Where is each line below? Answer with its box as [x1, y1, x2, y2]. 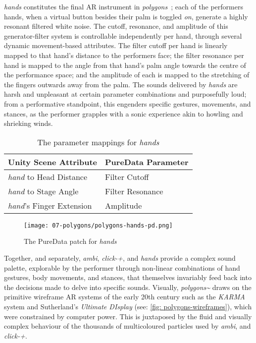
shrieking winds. [4, 118, 53, 128]
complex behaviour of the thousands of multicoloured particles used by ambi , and [4, 321, 251, 331]
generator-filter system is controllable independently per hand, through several [4, 30, 242, 41]
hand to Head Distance [8, 171, 88, 182]
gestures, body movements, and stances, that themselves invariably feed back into [4, 272, 252, 283]
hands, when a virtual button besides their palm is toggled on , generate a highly [4, 11, 248, 21]
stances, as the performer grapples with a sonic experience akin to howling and [4, 108, 243, 118]
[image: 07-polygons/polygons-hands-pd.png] [24, 222, 173, 229]
